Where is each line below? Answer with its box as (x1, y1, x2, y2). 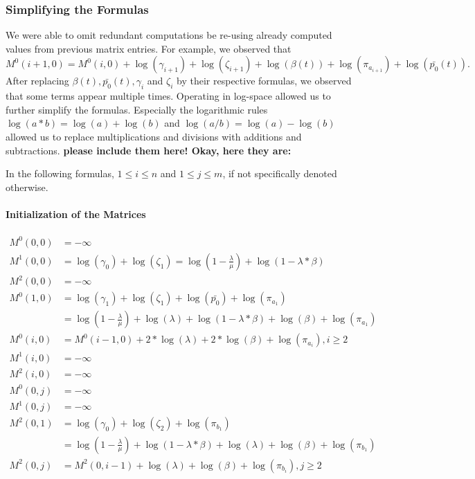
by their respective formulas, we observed (177, 73, 352, 88)
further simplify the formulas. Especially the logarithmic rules (6, 102, 268, 116)
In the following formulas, (6, 166, 114, 181)
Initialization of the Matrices (6, 206, 146, 221)
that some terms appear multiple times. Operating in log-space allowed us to (6, 89, 331, 103)
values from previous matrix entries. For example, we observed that (6, 41, 292, 55)
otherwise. (6, 179, 48, 194)
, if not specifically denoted (222, 166, 337, 181)
